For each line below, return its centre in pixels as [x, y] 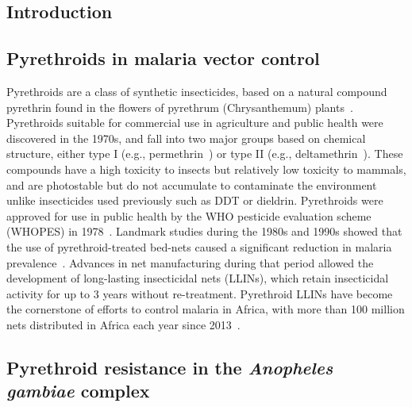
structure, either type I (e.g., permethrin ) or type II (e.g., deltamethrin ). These [205, 154]
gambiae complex [78, 391]
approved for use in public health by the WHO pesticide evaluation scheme [189, 215]
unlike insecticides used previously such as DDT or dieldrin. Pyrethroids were [195, 200]
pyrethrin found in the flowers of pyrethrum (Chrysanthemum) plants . [180, 107]
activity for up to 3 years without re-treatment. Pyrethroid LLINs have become [200, 293]
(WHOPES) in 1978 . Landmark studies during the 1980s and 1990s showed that [204, 231]
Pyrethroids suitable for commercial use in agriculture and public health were [195, 123]
